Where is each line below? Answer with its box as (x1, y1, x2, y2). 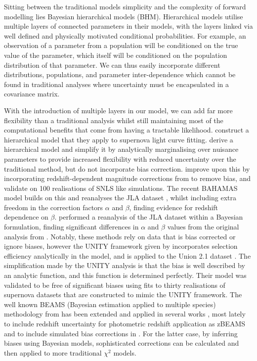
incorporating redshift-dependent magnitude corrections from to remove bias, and (4, 173, 251, 183)
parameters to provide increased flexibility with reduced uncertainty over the (4, 153, 236, 164)
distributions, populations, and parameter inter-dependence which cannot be (4, 69, 236, 80)
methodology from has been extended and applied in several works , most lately (4, 309, 246, 319)
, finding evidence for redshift (129, 202, 218, 212)
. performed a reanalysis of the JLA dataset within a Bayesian (54, 212, 243, 222)
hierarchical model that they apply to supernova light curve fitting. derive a (4, 134, 233, 144)
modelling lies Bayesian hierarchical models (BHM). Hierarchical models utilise (4, 11, 243, 21)
